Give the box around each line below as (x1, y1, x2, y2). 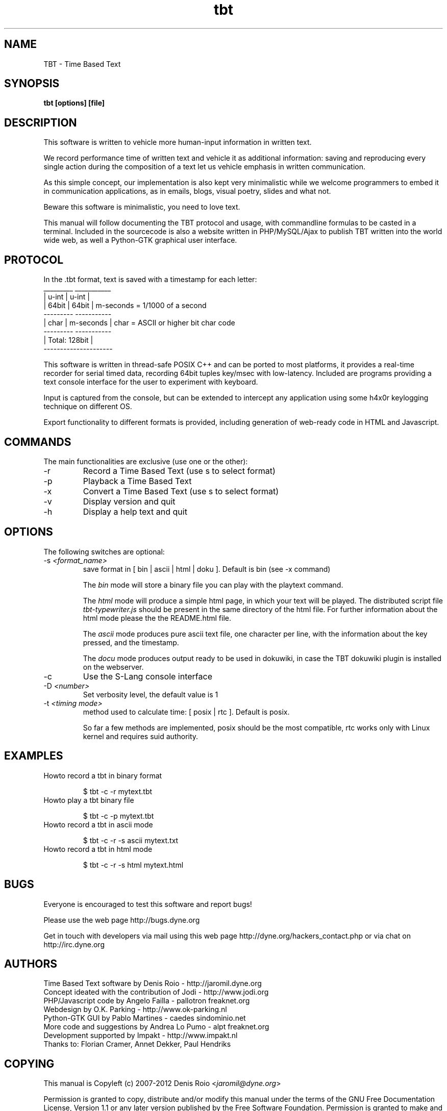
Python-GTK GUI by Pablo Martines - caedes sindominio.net (43, 1014, 246, 1023)
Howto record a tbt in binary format (43, 771, 162, 780)
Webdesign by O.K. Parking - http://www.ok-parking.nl (43, 1005, 227, 1014)
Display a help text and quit (83, 506, 187, 517)
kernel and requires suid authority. (83, 731, 198, 741)
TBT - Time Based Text (43, 59, 121, 68)
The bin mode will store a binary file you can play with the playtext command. (83, 580, 343, 589)
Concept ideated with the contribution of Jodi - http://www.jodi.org (43, 988, 269, 997)
